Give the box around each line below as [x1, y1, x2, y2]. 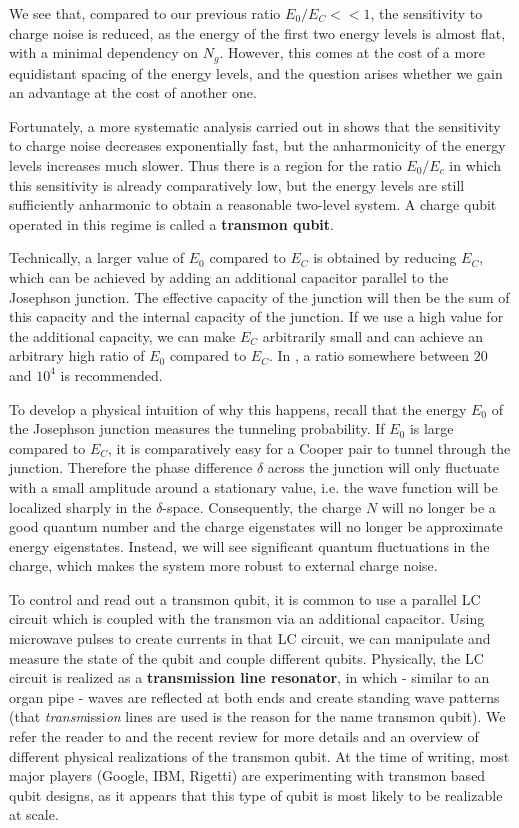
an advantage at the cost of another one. [9, 82, 257, 103]
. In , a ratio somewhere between [268, 345, 469, 366]
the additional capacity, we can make [9, 325, 236, 346]
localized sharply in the [9, 496, 152, 517]
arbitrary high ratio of [9, 345, 145, 366]
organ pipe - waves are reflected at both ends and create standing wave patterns [9, 686, 500, 707]
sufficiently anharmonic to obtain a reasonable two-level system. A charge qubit [9, 194, 497, 215]
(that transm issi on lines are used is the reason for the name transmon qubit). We [9, 706, 506, 727]
